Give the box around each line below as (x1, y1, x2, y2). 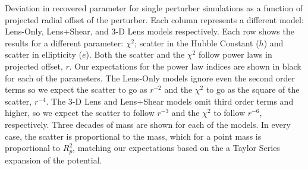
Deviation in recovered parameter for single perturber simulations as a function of (5, 2, 303, 14)
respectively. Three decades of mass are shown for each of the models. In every (5, 118, 291, 130)
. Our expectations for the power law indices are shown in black (69, 59, 301, 72)
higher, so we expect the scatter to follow (5, 106, 155, 119)
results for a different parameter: (5, 36, 124, 49)
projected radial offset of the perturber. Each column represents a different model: (5, 13, 304, 26)
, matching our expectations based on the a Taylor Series (73, 141, 280, 154)
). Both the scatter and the (86, 48, 185, 61)
